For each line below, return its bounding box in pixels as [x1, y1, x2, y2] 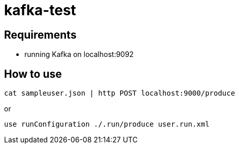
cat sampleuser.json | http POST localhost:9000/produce [4, 89, 235, 98]
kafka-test [4, 2, 76, 19]
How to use [4, 67, 62, 80]
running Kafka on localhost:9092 [24, 50, 134, 59]
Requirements [4, 28, 77, 41]
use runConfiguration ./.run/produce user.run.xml [4, 120, 210, 129]
